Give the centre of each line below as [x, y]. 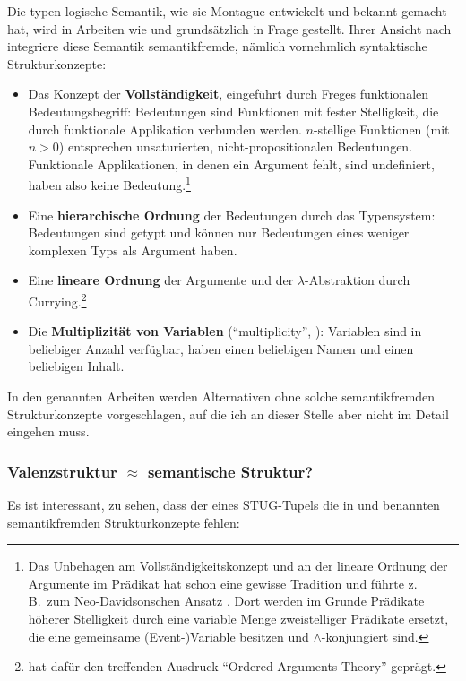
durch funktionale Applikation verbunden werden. [165, 129]
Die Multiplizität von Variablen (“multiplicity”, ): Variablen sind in [225, 331]
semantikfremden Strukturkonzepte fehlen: [124, 522]
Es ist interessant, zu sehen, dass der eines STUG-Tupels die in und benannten [224, 504]
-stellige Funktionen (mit [381, 129]
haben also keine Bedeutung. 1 [109, 183]
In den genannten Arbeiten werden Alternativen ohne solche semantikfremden [221, 396]
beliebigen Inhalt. [76, 366]
